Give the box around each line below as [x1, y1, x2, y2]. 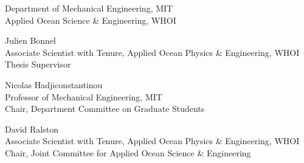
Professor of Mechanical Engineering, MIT [5, 90, 162, 103]
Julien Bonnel [5, 34, 57, 47]
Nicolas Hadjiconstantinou [5, 78, 103, 91]
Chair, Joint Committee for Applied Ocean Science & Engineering [5, 146, 251, 159]
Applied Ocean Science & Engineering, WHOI [5, 13, 176, 26]
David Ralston [5, 122, 58, 135]
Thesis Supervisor [5, 58, 71, 71]
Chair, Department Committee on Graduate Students [5, 102, 205, 115]
